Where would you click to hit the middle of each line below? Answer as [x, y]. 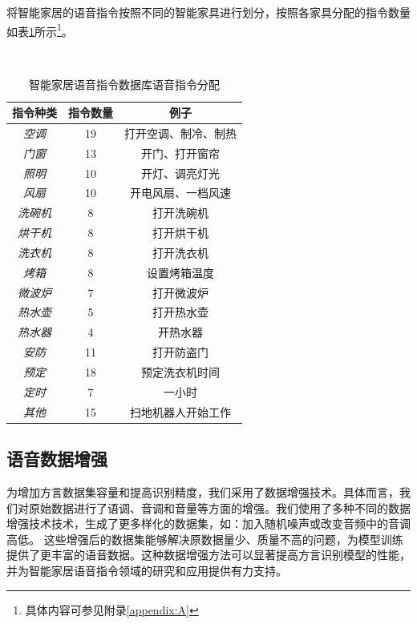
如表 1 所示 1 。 [40, 30]
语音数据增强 [57, 459]
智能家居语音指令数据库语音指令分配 [124, 85]
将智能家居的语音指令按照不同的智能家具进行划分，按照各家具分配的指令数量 [208, 12]
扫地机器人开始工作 [180, 411]
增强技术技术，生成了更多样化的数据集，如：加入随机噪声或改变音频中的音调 [208, 523]
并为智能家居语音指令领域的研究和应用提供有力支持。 [147, 570]
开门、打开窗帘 [180, 153]
